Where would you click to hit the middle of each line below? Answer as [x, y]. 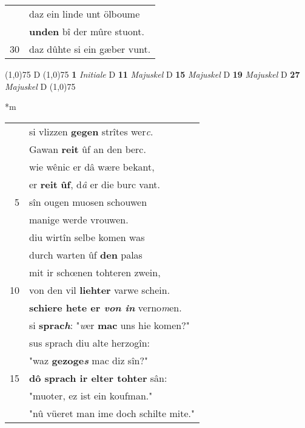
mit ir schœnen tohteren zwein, [95, 272]
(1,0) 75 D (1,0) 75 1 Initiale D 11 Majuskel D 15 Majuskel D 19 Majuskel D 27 [152, 74]
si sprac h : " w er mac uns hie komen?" [109, 325]
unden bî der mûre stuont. [87, 31]
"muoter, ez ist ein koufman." [91, 395]
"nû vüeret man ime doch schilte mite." [112, 413]
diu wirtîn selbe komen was [87, 237]
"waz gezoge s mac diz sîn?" [89, 360]
